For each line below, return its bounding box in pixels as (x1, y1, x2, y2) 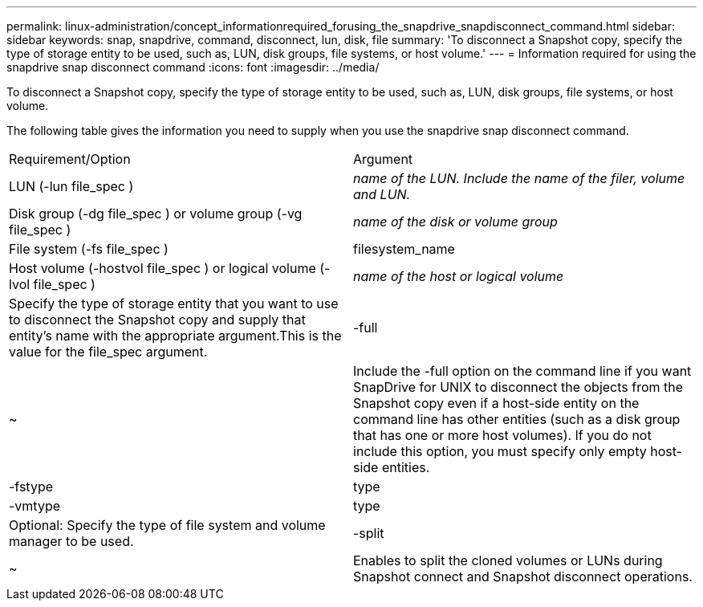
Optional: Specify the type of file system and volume (9, 517, 326, 533)
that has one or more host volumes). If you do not (353, 427, 652, 443)
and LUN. (353, 186, 411, 202)
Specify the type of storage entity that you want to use (9, 295, 339, 312)
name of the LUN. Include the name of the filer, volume (353, 170, 685, 186)
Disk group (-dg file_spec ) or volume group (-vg (9, 206, 303, 222)
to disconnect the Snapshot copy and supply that (9, 312, 306, 328)
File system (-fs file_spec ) (9, 241, 169, 257)
